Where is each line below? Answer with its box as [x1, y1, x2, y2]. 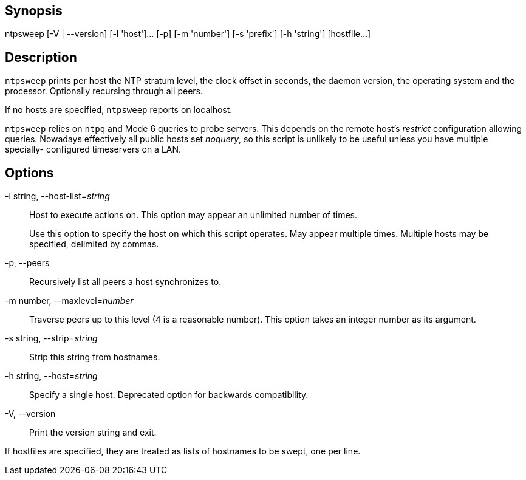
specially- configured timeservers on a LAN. [5, 144, 182, 155]
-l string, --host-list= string [5, 191, 110, 202]
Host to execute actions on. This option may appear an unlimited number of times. [29, 210, 358, 221]
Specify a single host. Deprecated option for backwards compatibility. [29, 389, 309, 400]
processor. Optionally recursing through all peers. [5, 86, 203, 97]
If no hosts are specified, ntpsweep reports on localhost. [5, 105, 233, 115]
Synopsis [5, 3, 63, 18]
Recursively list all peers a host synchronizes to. [29, 276, 222, 287]
